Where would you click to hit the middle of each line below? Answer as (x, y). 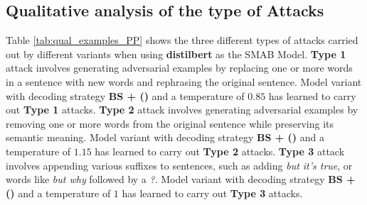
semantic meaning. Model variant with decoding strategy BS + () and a (165, 137)
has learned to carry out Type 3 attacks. (212, 193)
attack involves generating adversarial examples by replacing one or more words (179, 68)
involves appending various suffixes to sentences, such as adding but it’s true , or (179, 165)
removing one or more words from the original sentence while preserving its (170, 123)
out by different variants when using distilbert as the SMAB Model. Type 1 (176, 54)
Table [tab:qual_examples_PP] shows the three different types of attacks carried (182, 40)
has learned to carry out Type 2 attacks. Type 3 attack (220, 151)
